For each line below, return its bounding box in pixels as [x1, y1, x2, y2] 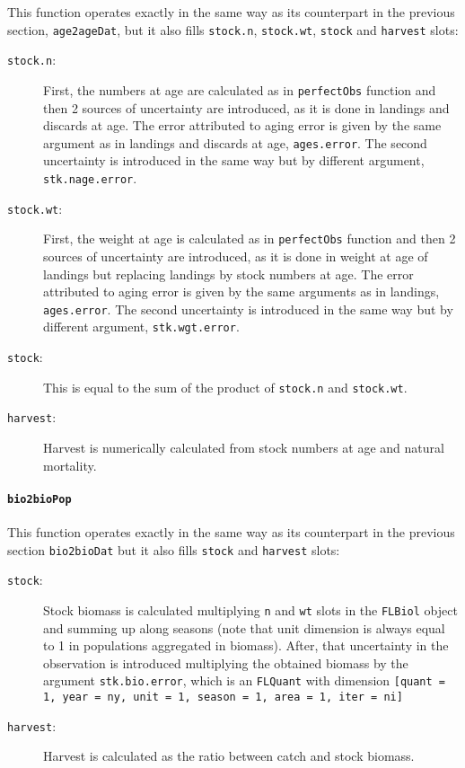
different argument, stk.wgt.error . [43, 317, 240, 336]
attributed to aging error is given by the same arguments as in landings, [43, 282, 440, 301]
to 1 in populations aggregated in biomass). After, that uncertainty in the [43, 636, 449, 655]
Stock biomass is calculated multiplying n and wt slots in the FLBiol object [43, 600, 458, 619]
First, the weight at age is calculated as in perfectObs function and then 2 [43, 229, 456, 248]
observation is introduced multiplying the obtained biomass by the [43, 653, 408, 672]
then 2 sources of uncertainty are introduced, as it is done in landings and [43, 98, 450, 117]
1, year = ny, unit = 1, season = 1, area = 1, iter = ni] [43, 691, 403, 704]
